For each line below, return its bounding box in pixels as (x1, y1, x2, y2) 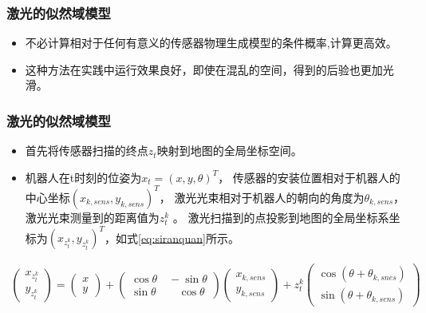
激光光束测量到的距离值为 (25, 208, 160, 225)
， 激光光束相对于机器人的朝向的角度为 (159, 188, 365, 205)
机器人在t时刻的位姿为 (25, 168, 142, 185)
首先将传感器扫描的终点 (25, 142, 148, 159)
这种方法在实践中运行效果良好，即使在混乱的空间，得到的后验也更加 (25, 61, 383, 77)
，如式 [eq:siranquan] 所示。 (105, 229, 239, 245)
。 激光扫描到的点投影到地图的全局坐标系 (172, 208, 389, 225)
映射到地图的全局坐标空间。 (156, 142, 302, 159)
